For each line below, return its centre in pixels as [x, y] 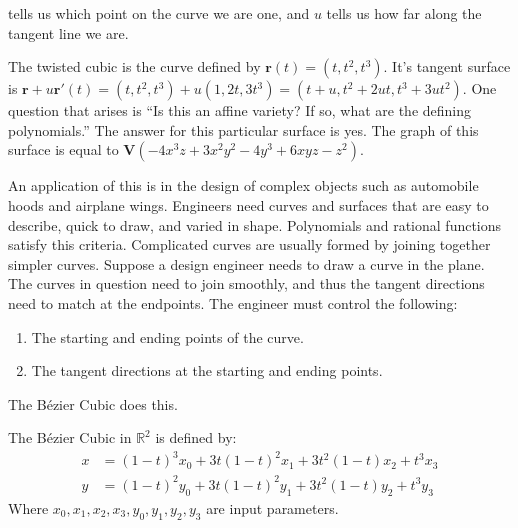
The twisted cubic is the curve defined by [134, 66]
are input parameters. [272, 507]
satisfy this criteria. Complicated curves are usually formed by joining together [249, 244]
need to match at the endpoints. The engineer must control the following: [233, 302]
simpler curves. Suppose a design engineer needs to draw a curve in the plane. [246, 263]
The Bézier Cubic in [70, 437]
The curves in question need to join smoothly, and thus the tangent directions [246, 283]
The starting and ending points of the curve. [167, 336]
